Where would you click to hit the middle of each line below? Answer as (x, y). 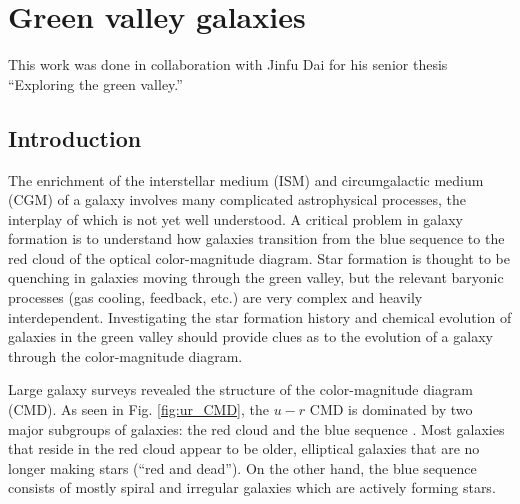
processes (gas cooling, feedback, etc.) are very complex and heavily (215, 297)
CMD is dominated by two (391, 409)
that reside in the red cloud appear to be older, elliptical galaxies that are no (244, 448)
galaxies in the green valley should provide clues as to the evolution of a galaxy (250, 336)
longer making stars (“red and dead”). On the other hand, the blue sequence (242, 467)
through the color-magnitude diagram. (125, 355)
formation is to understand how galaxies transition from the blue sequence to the (256, 238)
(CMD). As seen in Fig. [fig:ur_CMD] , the (138, 409)
